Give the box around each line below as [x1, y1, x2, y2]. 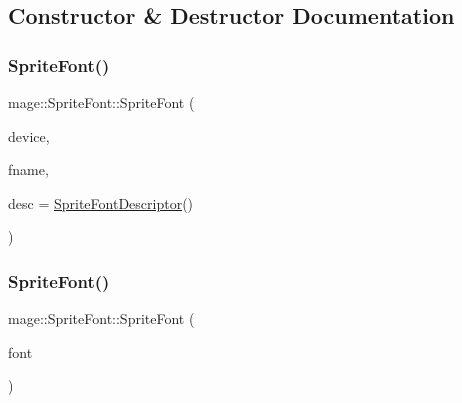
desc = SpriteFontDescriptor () [8, 192, 194, 213]
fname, [8, 159, 49, 180]
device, [8, 125, 50, 146]
